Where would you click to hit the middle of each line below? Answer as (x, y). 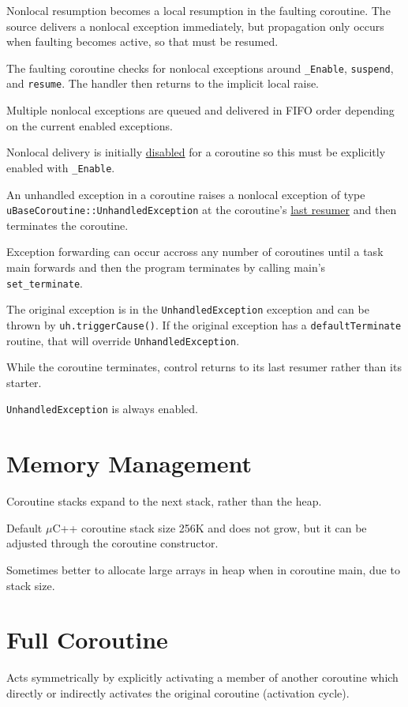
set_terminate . (45, 282)
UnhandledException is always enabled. (102, 409)
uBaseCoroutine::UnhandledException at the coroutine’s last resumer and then (202, 210)
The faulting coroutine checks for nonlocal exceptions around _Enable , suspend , (200, 68)
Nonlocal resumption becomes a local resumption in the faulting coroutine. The (198, 10)
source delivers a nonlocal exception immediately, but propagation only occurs (195, 26)
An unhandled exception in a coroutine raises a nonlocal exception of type (186, 194)
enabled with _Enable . (61, 167)
